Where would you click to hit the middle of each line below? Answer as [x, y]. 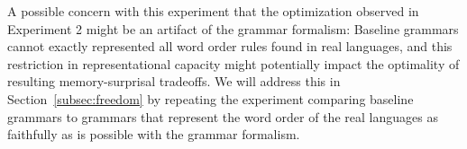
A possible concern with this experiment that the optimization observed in [213, 11]
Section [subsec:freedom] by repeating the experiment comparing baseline [211, 98]
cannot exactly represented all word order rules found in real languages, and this [230, 46]
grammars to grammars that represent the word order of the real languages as [223, 116]
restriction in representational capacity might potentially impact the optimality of [233, 63]
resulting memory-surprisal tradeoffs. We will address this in [174, 81]
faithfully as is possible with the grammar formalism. [154, 134]
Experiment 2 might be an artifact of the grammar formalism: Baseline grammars [233, 28]
